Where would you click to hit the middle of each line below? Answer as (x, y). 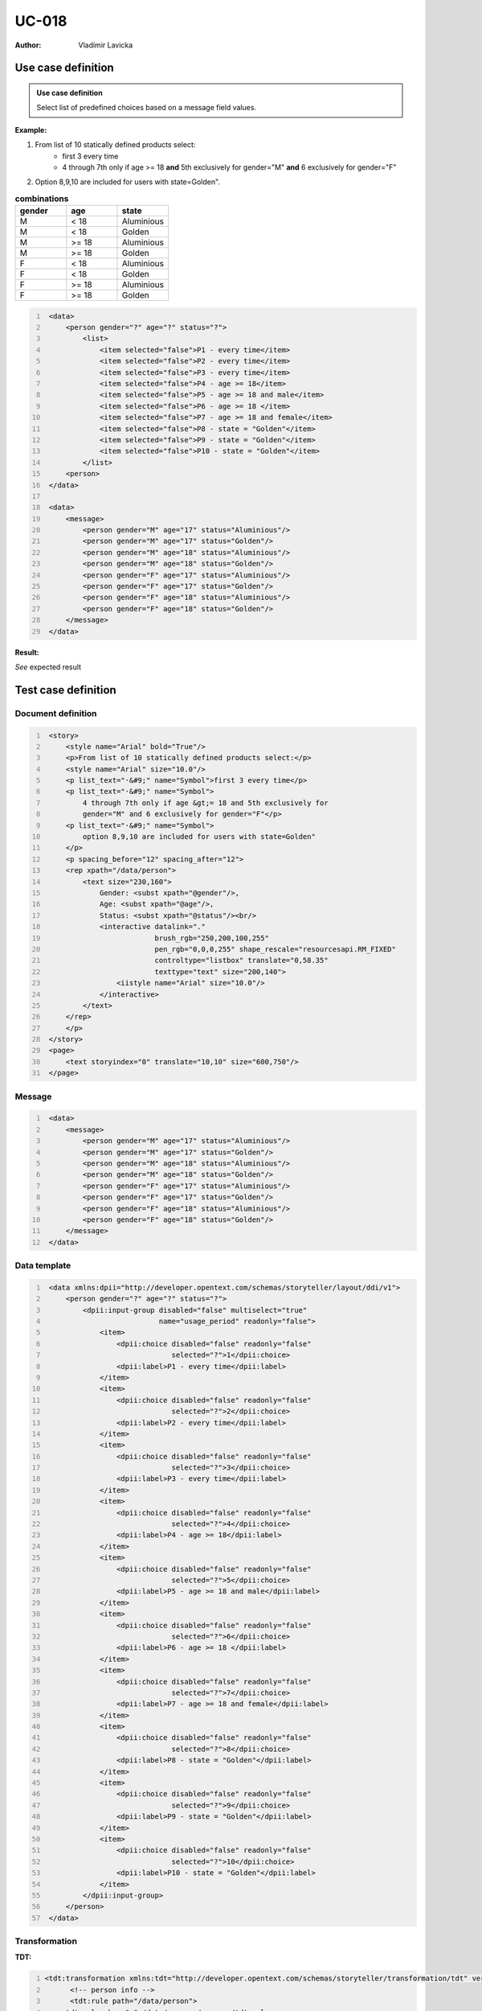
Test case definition (65, 690)
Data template (43, 1265)
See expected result (48, 667)
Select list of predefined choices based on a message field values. (147, 108)
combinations (42, 199)
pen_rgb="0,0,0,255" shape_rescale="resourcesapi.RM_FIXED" (276, 949)
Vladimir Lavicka (106, 45)
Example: (31, 130)
